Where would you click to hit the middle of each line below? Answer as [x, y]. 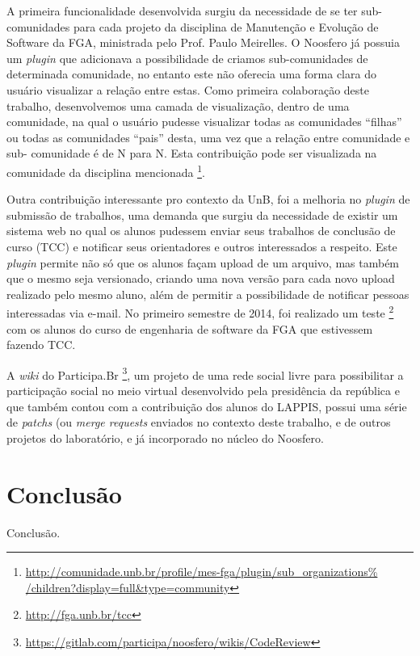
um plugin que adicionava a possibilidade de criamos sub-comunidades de [187, 58]
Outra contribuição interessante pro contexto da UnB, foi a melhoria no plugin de [208, 199]
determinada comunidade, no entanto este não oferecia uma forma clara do [191, 74]
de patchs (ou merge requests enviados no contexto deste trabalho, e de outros [199, 422]
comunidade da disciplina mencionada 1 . [106, 170]
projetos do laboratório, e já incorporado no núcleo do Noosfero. [165, 437]
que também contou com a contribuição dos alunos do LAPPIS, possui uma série [207, 406]
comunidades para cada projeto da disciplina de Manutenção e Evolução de [193, 26]
